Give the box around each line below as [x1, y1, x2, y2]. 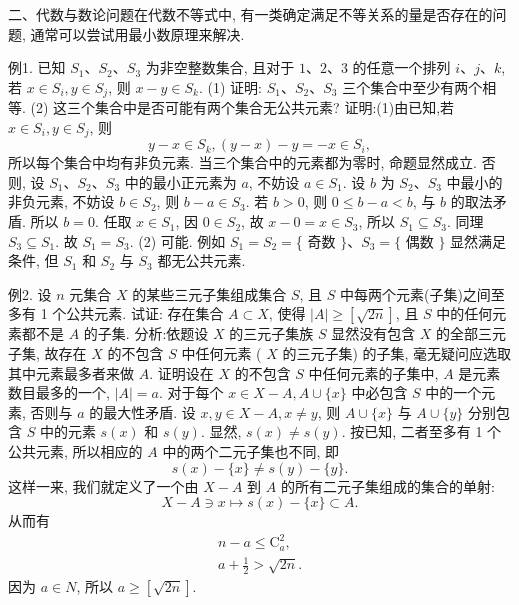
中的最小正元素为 [124, 171, 237, 192]
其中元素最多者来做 [8, 362, 134, 383]
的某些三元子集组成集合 [132, 283, 287, 304]
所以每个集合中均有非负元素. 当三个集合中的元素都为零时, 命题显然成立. [8, 152, 477, 173]
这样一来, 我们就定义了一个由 [8, 475, 199, 496]
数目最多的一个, [8, 382, 110, 403]
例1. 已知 [8, 57, 66, 78]
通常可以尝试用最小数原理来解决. [30, 23, 245, 44]
